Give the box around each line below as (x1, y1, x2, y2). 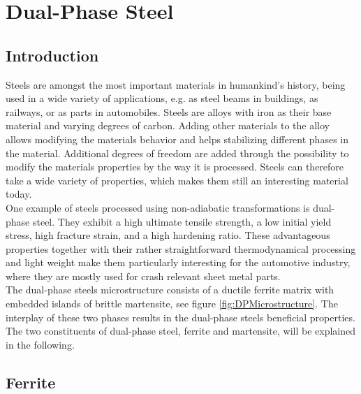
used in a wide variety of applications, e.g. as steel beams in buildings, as (6, 91, 318, 105)
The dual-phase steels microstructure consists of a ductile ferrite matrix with (6, 282, 334, 297)
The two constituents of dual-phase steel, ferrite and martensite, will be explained (6, 323, 355, 338)
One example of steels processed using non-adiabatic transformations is (6, 200, 310, 214)
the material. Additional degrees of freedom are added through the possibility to (6, 145, 349, 160)
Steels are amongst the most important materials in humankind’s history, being (6, 77, 346, 92)
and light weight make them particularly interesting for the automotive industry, (6, 255, 351, 270)
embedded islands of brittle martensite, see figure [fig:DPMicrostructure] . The (6, 296, 338, 311)
